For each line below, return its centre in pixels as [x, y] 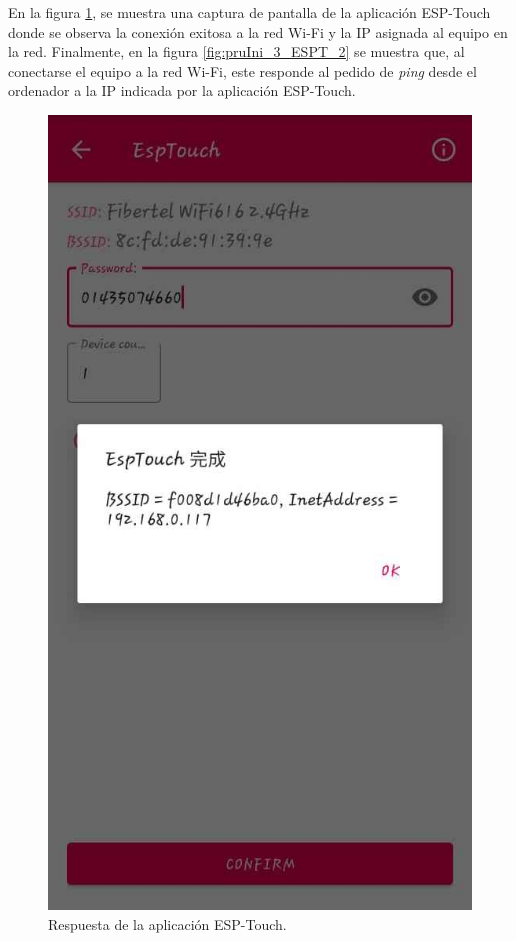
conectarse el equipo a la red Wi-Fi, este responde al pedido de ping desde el [242, 70]
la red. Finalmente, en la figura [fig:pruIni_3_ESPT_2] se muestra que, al [236, 51]
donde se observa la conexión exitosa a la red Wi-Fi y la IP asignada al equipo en [258, 31]
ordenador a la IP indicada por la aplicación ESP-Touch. [182, 90]
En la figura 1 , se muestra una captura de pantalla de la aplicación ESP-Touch [249, 12]
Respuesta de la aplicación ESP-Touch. [167, 923]
